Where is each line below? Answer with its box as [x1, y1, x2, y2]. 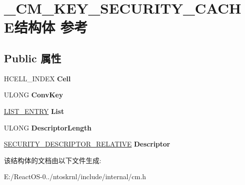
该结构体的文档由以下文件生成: [4, 155, 101, 165]
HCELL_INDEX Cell [4, 73, 71, 83]
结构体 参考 [14, 17, 88, 37]
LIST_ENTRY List [4, 106, 64, 116]
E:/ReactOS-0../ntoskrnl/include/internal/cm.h [4, 171, 146, 182]
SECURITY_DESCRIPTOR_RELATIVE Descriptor [4, 139, 170, 149]
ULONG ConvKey [4, 90, 63, 100]
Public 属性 [4, 50, 61, 65]
